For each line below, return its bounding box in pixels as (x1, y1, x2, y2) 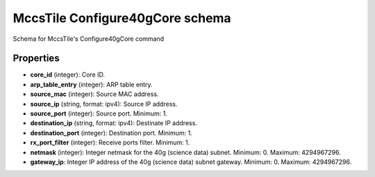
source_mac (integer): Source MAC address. (30, 90, 159, 98)
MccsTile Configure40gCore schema (12, 10, 232, 26)
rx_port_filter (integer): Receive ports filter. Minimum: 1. (30, 138, 190, 147)
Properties (12, 53, 60, 64)
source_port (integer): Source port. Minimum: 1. (30, 109, 168, 118)
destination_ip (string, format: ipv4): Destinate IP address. (30, 119, 198, 127)
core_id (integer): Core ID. (30, 71, 106, 79)
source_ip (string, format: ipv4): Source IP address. (30, 100, 178, 108)
